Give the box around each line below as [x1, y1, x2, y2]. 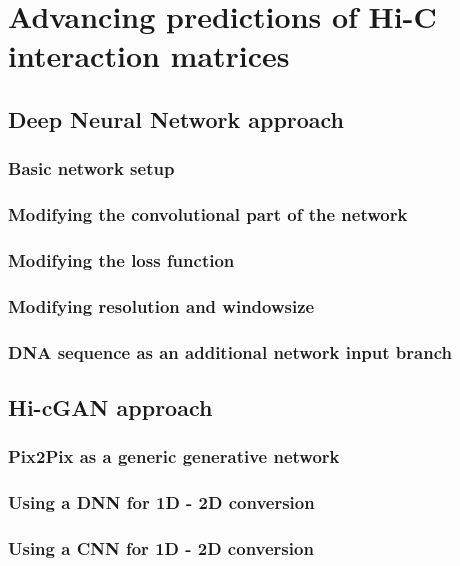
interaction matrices [8, 35, 290, 76]
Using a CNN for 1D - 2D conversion [8, 535, 314, 560]
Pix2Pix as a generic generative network [8, 444, 340, 469]
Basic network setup [8, 156, 175, 181]
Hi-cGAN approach [8, 391, 213, 422]
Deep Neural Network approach [8, 103, 345, 134]
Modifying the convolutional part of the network [8, 202, 408, 227]
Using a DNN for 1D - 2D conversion [8, 490, 315, 515]
